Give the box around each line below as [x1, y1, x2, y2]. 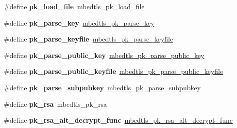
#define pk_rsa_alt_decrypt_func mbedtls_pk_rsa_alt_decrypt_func [4, 115, 233, 125]
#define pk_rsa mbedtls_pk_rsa [4, 99, 107, 109]
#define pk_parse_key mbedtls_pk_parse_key [4, 17, 154, 28]
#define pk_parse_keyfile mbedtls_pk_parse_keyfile [4, 34, 173, 44]
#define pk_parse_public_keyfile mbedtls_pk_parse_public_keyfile [4, 66, 223, 76]
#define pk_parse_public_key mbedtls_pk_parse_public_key [4, 50, 204, 60]
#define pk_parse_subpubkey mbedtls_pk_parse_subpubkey [4, 82, 201, 92]
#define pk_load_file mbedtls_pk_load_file [4, 1, 145, 11]
